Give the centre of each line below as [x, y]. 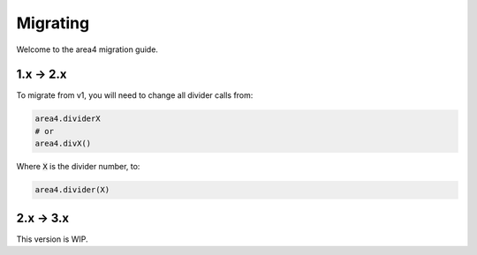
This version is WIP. [52, 239]
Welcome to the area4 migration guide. [87, 49]
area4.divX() [63, 144]
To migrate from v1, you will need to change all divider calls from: [135, 95]
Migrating [53, 23]
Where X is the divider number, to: [78, 167]
